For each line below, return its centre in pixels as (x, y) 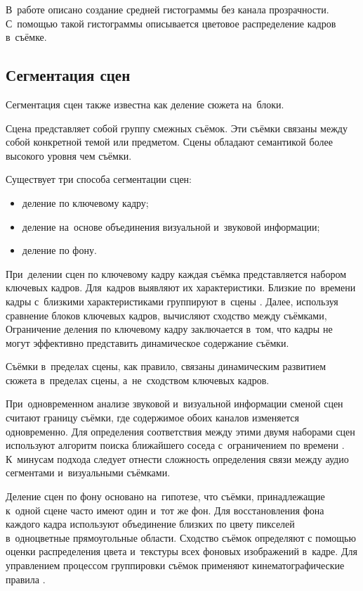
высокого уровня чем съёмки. (69, 155)
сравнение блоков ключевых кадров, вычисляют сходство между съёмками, (166, 315)
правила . (26, 579)
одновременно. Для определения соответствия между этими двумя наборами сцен (180, 431)
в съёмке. (26, 37)
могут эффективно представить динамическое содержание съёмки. (147, 342)
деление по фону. (59, 250)
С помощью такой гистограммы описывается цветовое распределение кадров (171, 23)
